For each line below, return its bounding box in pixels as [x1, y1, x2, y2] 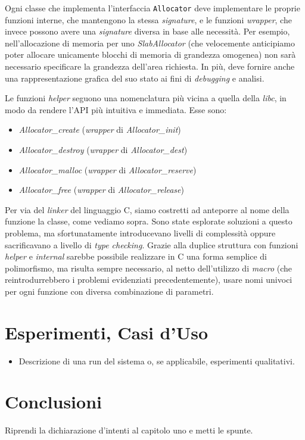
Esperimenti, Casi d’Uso [5, 320, 208, 344]
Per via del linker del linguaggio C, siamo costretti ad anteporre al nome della [5, 203, 290, 216]
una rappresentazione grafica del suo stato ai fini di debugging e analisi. [5, 71, 264, 84]
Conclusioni [5, 389, 102, 414]
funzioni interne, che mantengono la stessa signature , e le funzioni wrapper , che [5, 13, 292, 26]
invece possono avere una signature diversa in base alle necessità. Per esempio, [5, 25, 290, 38]
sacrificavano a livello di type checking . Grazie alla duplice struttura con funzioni [5, 238, 298, 251]
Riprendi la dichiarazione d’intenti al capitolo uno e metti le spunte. [5, 424, 253, 436]
